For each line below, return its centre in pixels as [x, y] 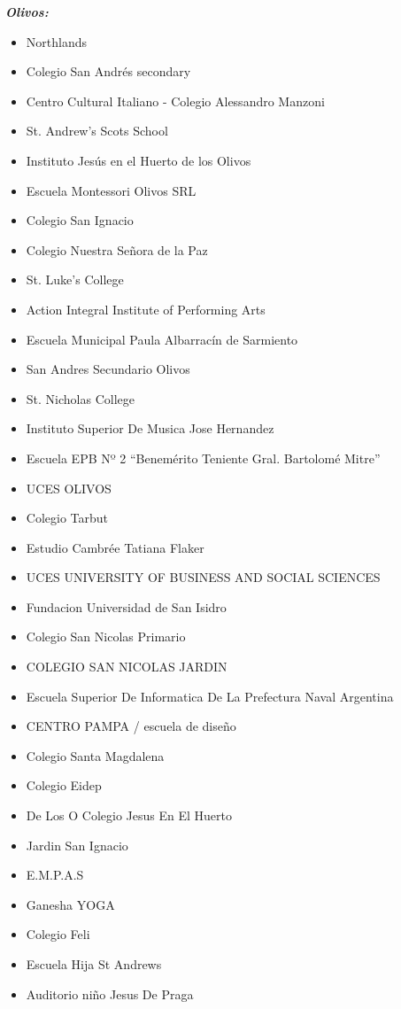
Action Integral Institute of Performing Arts [146, 309]
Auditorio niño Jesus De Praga [110, 993]
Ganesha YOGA [70, 904]
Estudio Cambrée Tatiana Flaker [115, 547]
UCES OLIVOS [69, 488]
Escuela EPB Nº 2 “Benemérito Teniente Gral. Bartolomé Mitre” [203, 458]
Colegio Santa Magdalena [95, 755]
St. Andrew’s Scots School [97, 131]
